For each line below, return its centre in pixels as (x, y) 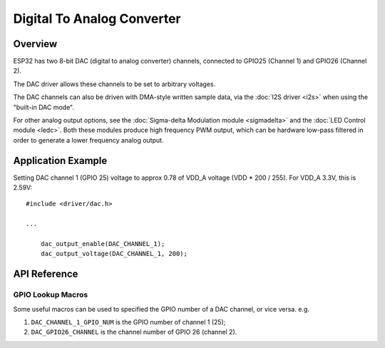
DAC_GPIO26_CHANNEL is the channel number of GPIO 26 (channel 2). (134, 332)
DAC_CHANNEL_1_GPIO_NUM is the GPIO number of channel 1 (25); (128, 322)
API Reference (46, 274)
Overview (35, 44)
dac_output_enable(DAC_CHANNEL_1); (103, 244)
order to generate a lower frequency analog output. (88, 140)
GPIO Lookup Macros (51, 295)
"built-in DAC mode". (44, 107)
